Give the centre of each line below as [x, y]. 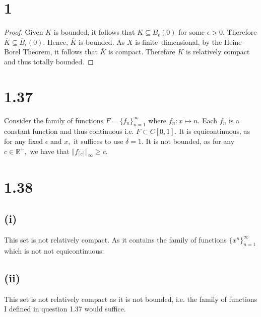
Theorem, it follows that [60, 52]
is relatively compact [218, 52]
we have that [50, 151]
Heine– [235, 42]
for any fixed [24, 141]
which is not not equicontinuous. [54, 250]
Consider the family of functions [54, 120]
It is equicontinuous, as [215, 131]
